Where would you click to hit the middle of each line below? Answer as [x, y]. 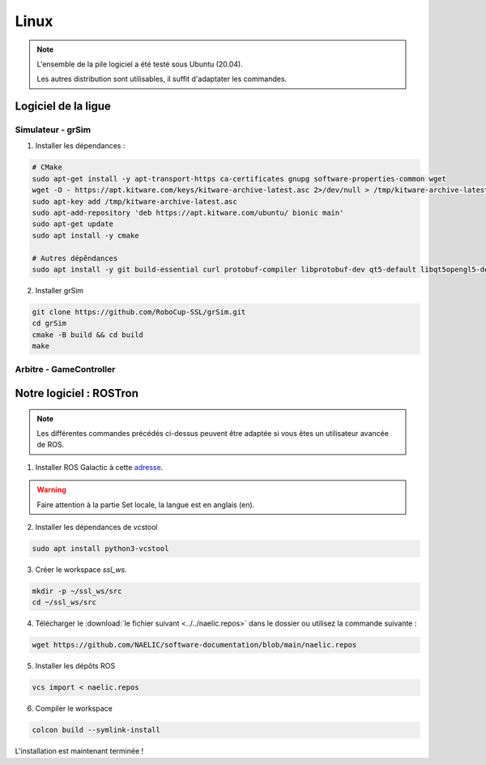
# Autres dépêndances [75, 258]
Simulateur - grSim [53, 130]
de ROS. [51, 445]
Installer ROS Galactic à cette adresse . [99, 467]
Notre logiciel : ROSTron [77, 393]
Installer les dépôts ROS [75, 666]
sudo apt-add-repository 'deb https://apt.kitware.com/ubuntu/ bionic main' [188, 213]
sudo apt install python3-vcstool [100, 549]
